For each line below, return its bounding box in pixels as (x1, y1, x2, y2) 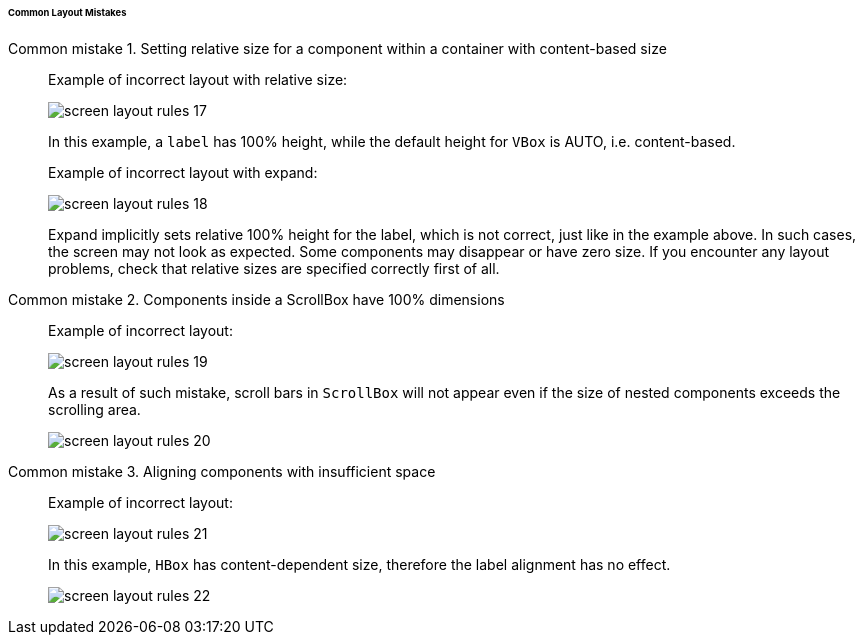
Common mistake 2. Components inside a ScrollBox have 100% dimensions (8, 290, 505, 308)
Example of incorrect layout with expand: (48, 163, 318, 181)
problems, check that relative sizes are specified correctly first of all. (48, 259, 500, 277)
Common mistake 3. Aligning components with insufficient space (8, 462, 436, 480)
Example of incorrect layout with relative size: (48, 70, 348, 88)
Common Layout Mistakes (8, 7, 127, 18)
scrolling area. (48, 400, 141, 418)
